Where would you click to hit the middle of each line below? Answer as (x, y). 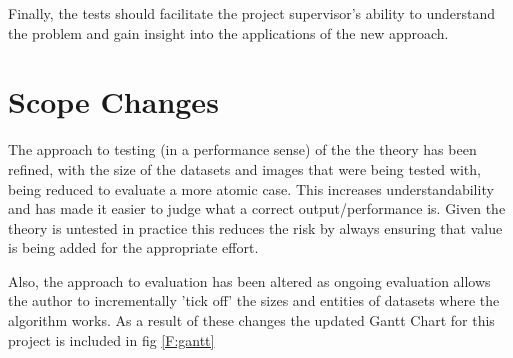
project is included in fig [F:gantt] (111, 339)
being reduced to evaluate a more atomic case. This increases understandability (251, 188)
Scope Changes (113, 101)
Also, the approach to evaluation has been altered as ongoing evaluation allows (249, 280)
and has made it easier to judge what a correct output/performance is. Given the (257, 208)
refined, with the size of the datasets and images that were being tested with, (244, 168)
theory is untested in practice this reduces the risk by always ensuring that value (255, 227)
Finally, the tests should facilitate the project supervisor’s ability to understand (252, 13)
